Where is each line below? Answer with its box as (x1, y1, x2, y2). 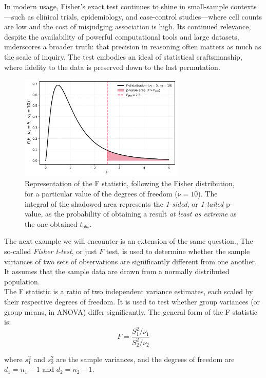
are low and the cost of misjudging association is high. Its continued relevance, (4, 21, 251, 32)
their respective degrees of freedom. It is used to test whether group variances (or (4, 296, 260, 307)
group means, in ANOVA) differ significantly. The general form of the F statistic (4, 306, 257, 317)
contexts (231, 1, 257, 11)
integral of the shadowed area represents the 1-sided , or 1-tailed (25, 198, 224, 209)
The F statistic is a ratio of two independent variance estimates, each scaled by (4, 286, 253, 297)
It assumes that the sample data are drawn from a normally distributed (4, 266, 230, 277)
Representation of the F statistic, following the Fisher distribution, (25, 178, 235, 189)
